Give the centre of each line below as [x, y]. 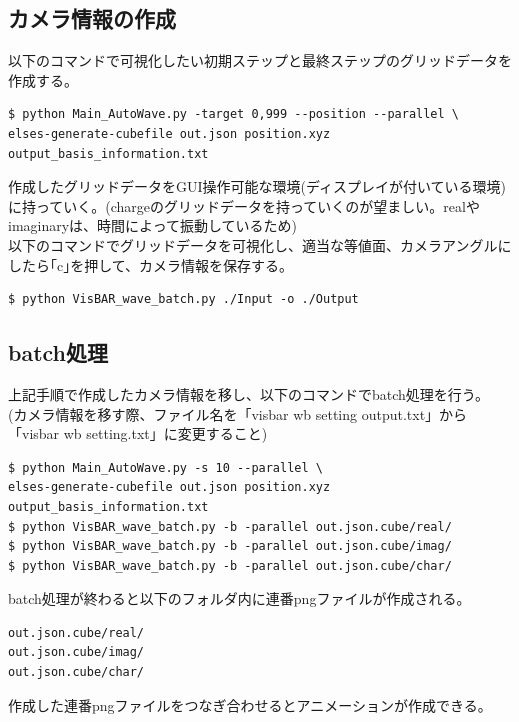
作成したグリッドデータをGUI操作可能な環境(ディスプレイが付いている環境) [257, 186]
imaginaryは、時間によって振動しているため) [153, 225]
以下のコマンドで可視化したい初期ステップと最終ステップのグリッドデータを [260, 60]
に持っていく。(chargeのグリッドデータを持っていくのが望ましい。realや [244, 205]
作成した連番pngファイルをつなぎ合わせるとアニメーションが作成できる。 [250, 704]
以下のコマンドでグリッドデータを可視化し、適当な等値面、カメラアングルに [260, 244]
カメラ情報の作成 [92, 18]
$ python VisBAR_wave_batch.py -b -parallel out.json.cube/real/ [230, 526]
